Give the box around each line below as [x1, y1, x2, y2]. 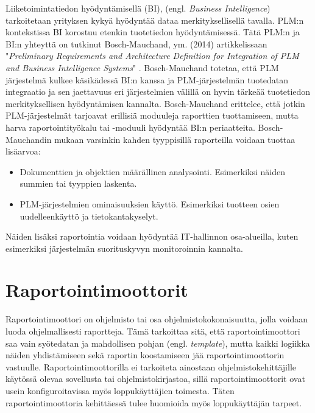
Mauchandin [5, 133, 52, 145]
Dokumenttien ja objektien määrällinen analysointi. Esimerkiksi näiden [19, 165, 285, 178]
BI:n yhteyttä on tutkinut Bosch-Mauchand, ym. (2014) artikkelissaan [5, 37, 267, 50]
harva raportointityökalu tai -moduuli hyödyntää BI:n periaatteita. [5, 120, 255, 133]
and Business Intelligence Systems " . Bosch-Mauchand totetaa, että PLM [5, 61, 279, 74]
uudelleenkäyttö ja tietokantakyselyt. [19, 209, 158, 222]
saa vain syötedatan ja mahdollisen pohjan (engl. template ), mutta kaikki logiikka [5, 336, 310, 349]
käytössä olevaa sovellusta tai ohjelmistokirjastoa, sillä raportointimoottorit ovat [5, 372, 305, 385]
